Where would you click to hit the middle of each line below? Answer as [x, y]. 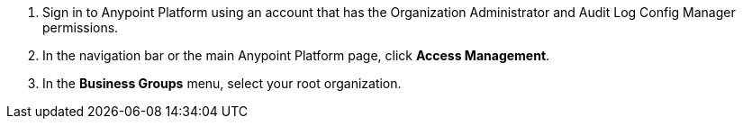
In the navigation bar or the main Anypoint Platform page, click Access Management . [296, 55]
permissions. [81, 27]
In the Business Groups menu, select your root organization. [222, 83]
